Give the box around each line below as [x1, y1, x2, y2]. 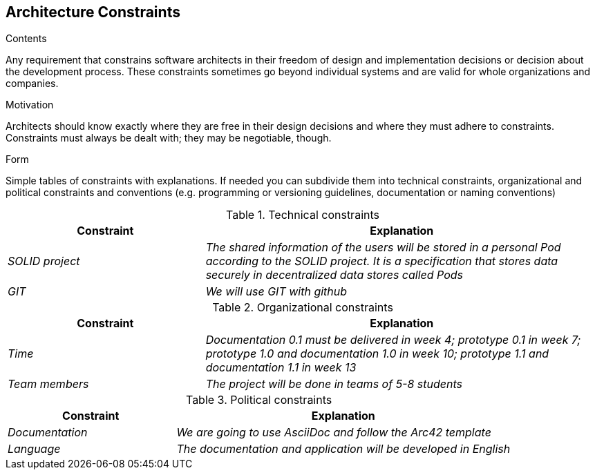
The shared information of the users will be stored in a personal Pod [205, 240, 561, 255]
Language [8, 442, 61, 456]
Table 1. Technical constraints [226, 208, 379, 222]
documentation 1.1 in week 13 [205, 360, 357, 375]
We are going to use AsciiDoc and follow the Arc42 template [176, 425, 491, 440]
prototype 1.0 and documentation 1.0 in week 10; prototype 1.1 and [205, 347, 549, 361]
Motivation [6, 99, 54, 111]
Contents [6, 32, 47, 45]
